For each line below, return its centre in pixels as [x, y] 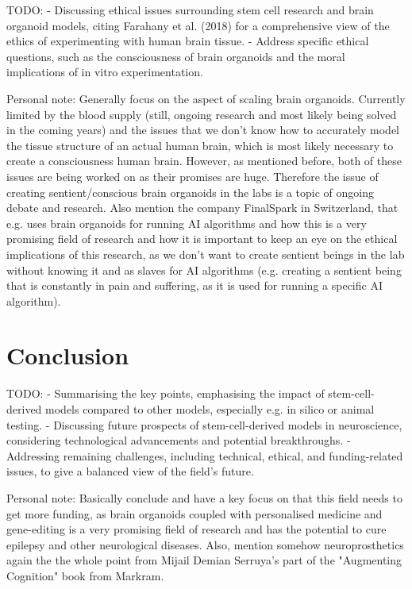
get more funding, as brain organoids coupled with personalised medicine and [194, 513]
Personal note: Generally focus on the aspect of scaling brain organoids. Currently [206, 98]
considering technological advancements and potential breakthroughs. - [179, 440]
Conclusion [68, 355]
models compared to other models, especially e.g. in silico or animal [210, 409]
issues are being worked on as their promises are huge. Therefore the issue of [193, 176]
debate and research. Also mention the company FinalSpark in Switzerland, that [202, 208]
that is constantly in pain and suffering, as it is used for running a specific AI [194, 285]
